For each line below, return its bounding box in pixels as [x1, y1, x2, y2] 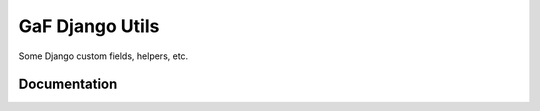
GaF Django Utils [18, 15, 160, 37]
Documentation [18, 76, 118, 93]
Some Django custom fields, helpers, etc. [18, 50, 189, 62]
